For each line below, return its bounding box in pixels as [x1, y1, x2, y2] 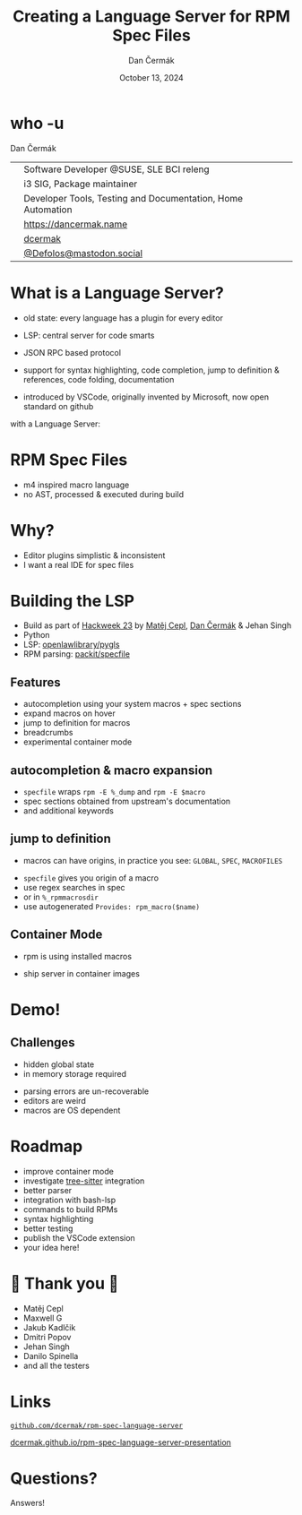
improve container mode [22, 1166, 115, 1176]
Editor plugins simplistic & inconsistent [22, 549, 166, 561]
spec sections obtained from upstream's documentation [22, 796, 231, 807]
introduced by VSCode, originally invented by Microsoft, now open [22, 392, 270, 402]
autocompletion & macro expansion [10, 762, 213, 778]
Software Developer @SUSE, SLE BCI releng [23, 163, 210, 176]
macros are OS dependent [22, 1105, 121, 1115]
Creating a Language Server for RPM [13, 6, 290, 27]
